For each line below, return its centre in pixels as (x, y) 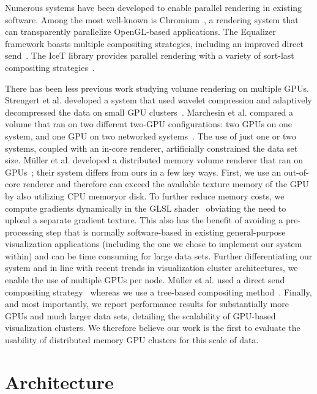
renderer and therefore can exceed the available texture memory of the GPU (166, 184)
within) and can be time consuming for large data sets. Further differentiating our (159, 255)
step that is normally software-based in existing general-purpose (166, 232)
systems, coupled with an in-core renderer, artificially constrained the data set (151, 148)
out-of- (296, 172)
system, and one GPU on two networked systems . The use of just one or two (151, 136)
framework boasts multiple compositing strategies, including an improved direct (154, 43)
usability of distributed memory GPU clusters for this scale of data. (132, 340)
